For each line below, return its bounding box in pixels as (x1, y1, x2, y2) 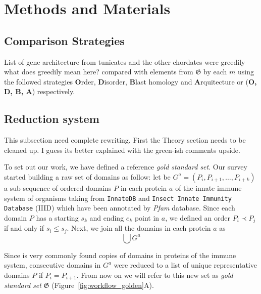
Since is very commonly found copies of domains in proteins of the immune (4, 249, 236, 260)
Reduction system (4, 111, 99, 127)
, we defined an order (165, 212, 231, 223)
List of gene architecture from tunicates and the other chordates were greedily (4, 56, 245, 67)
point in (134, 212, 160, 223)
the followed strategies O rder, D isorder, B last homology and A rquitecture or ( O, (4, 76, 257, 87)
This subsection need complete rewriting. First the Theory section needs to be (4, 135, 246, 145)
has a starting (36, 212, 79, 223)
